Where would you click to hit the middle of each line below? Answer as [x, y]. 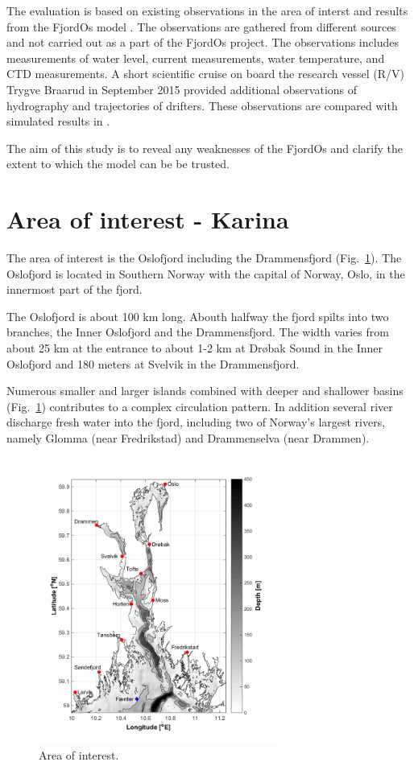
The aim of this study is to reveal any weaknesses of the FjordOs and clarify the [205, 148]
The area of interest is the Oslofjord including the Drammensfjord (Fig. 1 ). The [204, 258]
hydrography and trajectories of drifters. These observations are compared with [202, 105]
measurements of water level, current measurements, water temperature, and [196, 58]
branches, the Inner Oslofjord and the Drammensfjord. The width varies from [198, 332]
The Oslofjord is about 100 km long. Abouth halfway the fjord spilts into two [198, 316]
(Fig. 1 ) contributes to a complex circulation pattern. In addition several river [200, 406]
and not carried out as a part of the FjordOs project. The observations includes [203, 42]
